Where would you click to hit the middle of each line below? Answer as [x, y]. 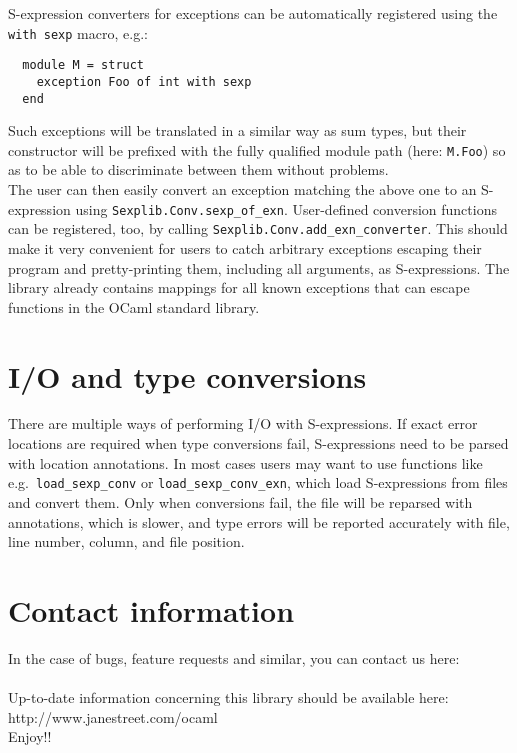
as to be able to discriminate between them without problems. [198, 169]
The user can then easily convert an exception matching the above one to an [242, 189]
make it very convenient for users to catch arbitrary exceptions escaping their [245, 247]
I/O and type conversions [187, 375]
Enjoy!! [30, 736]
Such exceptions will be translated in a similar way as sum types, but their [237, 130]
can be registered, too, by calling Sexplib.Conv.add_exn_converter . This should [258, 228]
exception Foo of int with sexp [144, 81]
